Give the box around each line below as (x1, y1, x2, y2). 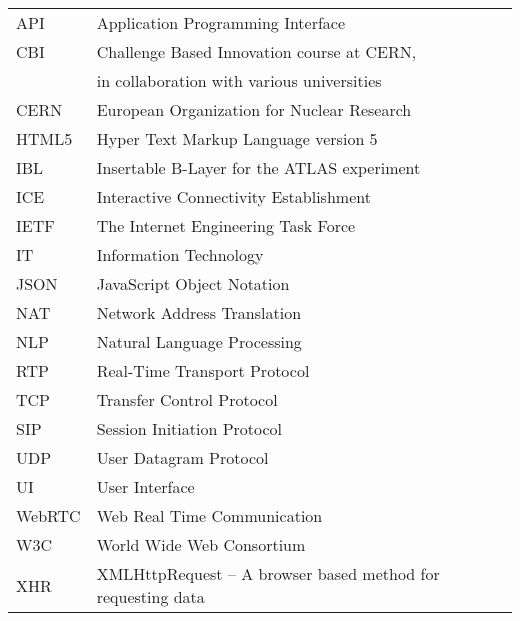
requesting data (96, 585, 205, 608)
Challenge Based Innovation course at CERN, (96, 40, 417, 63)
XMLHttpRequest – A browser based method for (96, 562, 440, 585)
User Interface (96, 475, 195, 498)
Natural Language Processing (96, 330, 302, 353)
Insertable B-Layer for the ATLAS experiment (96, 156, 421, 179)
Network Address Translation (96, 301, 302, 324)
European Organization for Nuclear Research (96, 98, 412, 121)
